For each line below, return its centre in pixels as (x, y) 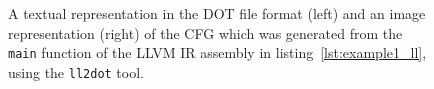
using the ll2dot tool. (76, 71)
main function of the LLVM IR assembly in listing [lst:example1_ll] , (217, 52)
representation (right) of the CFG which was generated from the (205, 32)
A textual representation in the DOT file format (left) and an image (217, 13)
